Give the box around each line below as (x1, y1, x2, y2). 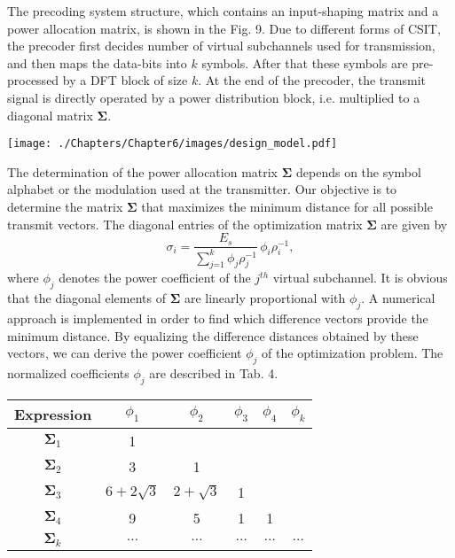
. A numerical (361, 289, 435, 307)
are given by (380, 214, 448, 233)
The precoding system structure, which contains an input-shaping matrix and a (7, 2, 439, 19)
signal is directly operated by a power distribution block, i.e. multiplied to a (7, 88, 420, 106)
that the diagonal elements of (7, 289, 166, 307)
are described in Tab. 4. (149, 363, 278, 382)
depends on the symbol (295, 162, 421, 181)
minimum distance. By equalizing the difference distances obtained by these (7, 326, 419, 345)
